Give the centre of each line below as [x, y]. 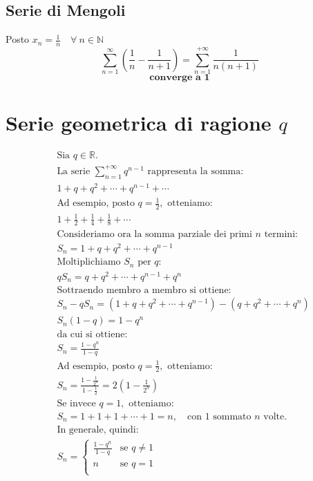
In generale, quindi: [98, 430]
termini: [281, 234]
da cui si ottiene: [92, 335]
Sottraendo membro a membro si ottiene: [144, 291]
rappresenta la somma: [196, 171]
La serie [74, 171]
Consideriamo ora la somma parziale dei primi [154, 234]
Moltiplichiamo [89, 262]
